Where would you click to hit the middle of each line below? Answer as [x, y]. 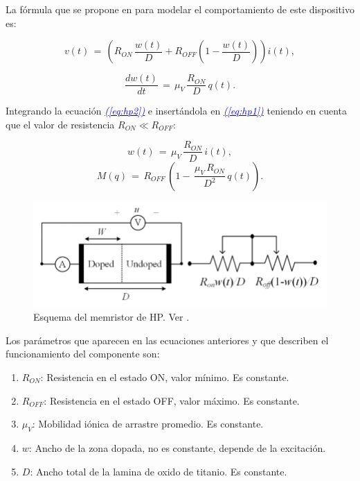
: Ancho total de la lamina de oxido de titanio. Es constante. [159, 471]
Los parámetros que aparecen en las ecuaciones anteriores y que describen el [167, 340]
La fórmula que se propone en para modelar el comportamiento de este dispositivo [180, 9]
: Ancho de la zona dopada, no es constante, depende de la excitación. [177, 447]
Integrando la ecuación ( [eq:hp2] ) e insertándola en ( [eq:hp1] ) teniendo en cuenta [176, 111]
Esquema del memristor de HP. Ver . [111, 317]
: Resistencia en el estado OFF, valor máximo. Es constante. [172, 400]
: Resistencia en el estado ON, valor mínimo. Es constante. [165, 377]
